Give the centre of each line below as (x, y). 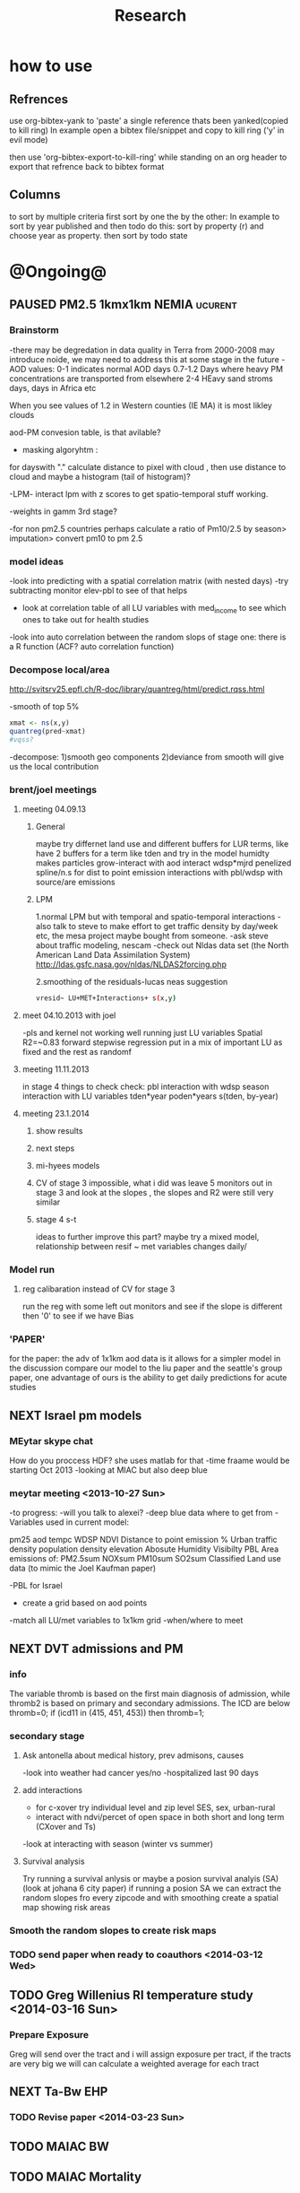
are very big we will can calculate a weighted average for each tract (134, 2063)
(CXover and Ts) (66, 1827)
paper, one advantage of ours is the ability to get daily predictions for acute (148, 1378)
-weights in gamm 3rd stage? (64, 511)
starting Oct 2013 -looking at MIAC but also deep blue (108, 1470)
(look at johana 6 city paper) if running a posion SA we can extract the (152, 1888)
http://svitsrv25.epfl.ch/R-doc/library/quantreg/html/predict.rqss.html (137, 689)
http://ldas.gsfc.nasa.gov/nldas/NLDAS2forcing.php (131, 964)
